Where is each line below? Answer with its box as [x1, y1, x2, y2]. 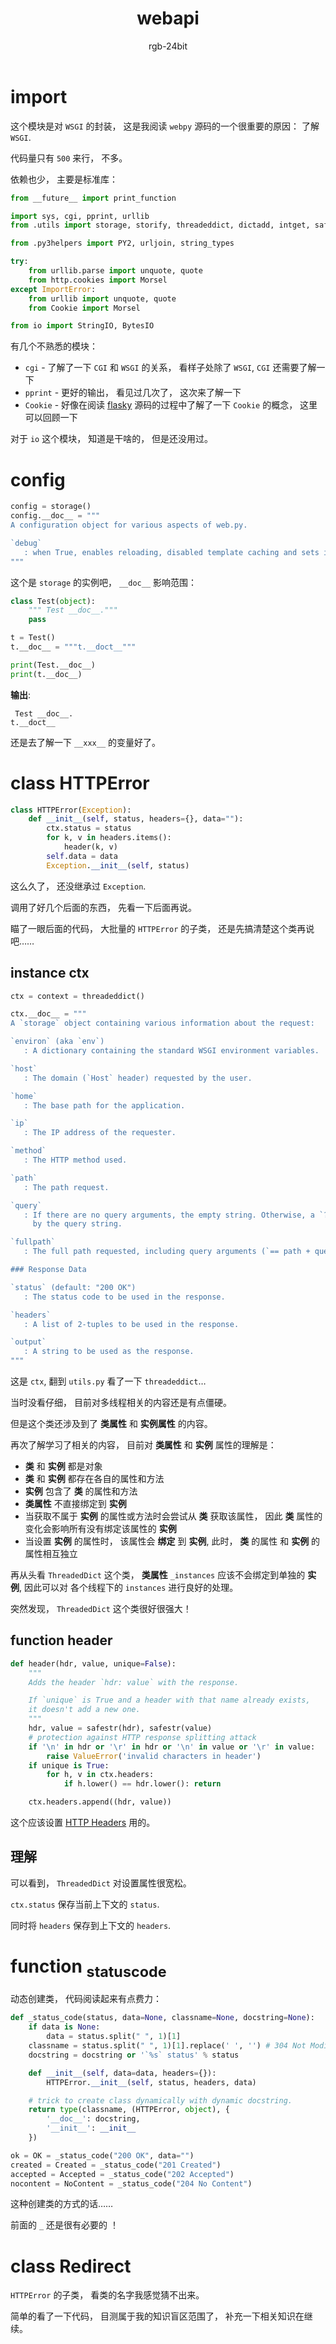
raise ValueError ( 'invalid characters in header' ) [46, 1751, 262, 1761]
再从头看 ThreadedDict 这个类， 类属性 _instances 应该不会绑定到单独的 [10, 1569, 306, 1581]
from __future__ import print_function [10, 193, 177, 203]
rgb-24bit [148, 40, 188, 52]
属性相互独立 [24, 1548, 78, 1559]
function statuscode [10, 1955, 167, 1981]
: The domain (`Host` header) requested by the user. [23, 1073, 253, 1083]
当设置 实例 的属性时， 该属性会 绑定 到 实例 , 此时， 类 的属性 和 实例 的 [24, 1535, 321, 1547]
